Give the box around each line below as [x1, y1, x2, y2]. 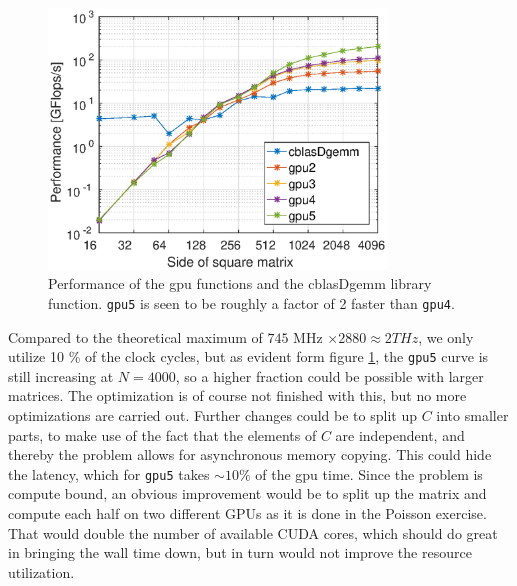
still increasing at [8, 365, 114, 386]
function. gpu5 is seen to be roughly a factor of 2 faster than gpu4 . [48, 292, 455, 313]
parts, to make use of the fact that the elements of [8, 424, 317, 445]
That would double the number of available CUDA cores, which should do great [8, 522, 498, 543]
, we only [418, 326, 474, 347]
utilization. [8, 561, 75, 582]
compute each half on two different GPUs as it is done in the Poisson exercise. [8, 502, 487, 523]
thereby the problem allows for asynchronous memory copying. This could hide [8, 444, 492, 465]
